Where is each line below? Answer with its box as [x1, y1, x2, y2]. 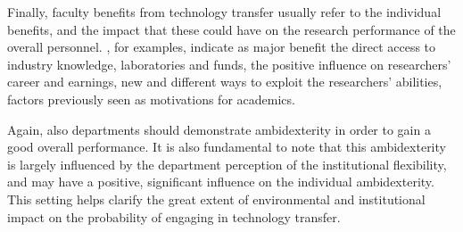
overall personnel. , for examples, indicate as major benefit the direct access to [7, 37, 436, 56]
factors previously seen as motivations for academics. [7, 89, 295, 108]
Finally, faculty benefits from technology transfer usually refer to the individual [7, 3, 442, 21]
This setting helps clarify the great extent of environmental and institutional [7, 189, 426, 208]
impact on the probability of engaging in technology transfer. [7, 207, 341, 226]
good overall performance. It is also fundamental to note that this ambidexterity [7, 137, 446, 156]
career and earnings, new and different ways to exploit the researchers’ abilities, [7, 72, 442, 91]
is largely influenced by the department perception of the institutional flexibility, [7, 154, 447, 173]
